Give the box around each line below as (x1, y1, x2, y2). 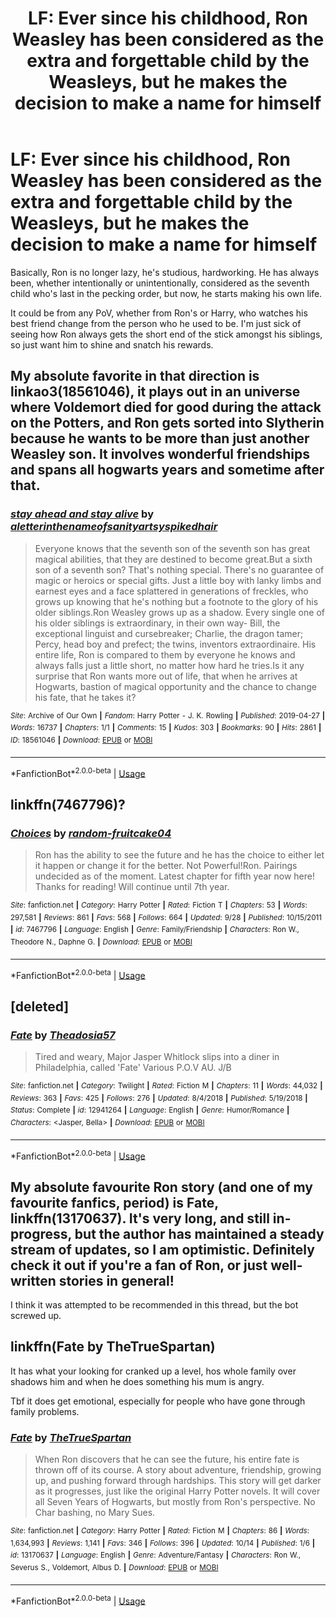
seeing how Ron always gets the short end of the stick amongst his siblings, (10, 328, 323, 340)
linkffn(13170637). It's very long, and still (10, 1210, 270, 1227)
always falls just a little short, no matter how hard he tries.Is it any (34, 659, 305, 671)
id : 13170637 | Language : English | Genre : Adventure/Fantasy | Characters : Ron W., (10, 1550, 302, 1561)
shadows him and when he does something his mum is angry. (10, 1375, 265, 1387)
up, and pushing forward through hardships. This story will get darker (34, 1475, 322, 1487)
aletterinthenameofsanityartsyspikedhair (10, 520, 218, 534)
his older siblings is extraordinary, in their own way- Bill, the (34, 617, 281, 629)
